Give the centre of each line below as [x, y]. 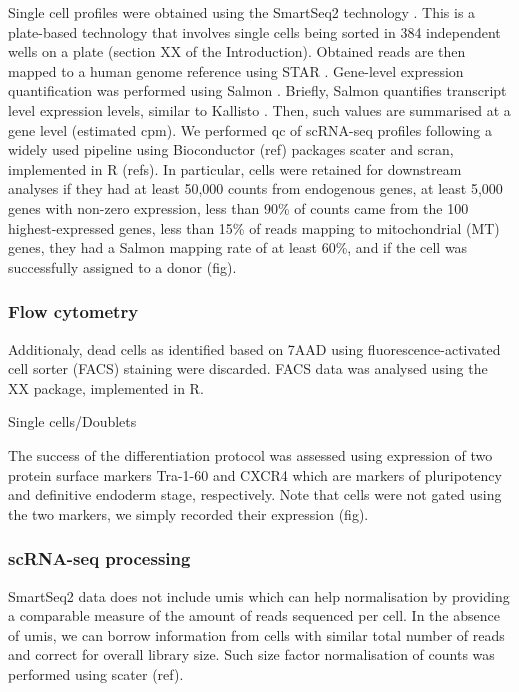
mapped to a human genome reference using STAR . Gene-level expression [236, 70]
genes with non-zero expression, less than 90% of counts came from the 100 [238, 207]
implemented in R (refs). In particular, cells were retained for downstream [235, 168]
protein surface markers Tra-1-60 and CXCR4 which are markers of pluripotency [255, 474]
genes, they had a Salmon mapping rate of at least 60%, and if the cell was [238, 247]
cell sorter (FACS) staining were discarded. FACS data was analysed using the [248, 368]
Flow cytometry [73, 311]
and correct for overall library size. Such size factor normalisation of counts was [251, 654]
